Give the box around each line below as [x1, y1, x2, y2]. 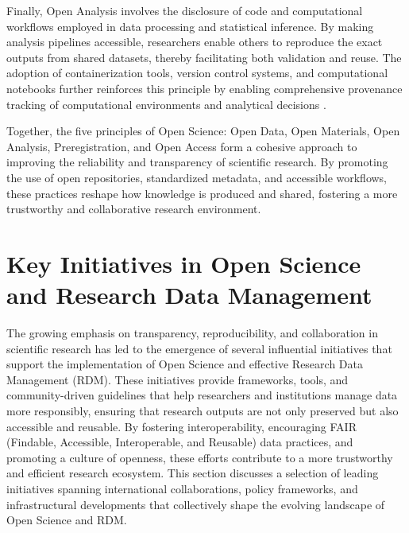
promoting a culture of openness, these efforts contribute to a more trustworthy [6, 449, 393, 465]
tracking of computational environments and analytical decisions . [6, 95, 326, 112]
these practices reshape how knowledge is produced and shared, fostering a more [6, 185, 398, 201]
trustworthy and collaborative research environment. [6, 200, 261, 217]
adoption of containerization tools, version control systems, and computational [6, 64, 388, 81]
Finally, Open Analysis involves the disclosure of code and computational [6, 2, 363, 18]
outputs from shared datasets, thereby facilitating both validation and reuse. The [6, 49, 402, 65]
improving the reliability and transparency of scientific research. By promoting [6, 154, 388, 170]
